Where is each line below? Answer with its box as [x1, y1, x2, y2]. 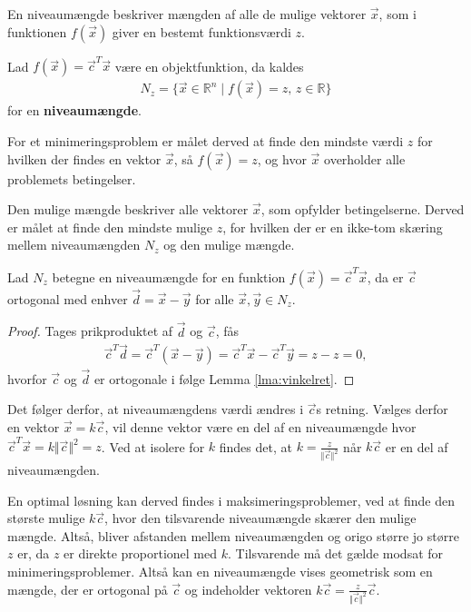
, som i [378, 5, 417, 23]
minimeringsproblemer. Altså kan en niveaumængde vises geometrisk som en [7, 562, 433, 581]
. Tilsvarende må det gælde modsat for [227, 544, 444, 563]
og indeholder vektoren [184, 579, 312, 598]
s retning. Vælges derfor [316, 400, 448, 419]
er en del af [385, 437, 448, 456]
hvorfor [7, 369, 47, 388]
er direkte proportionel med [64, 544, 218, 563]
